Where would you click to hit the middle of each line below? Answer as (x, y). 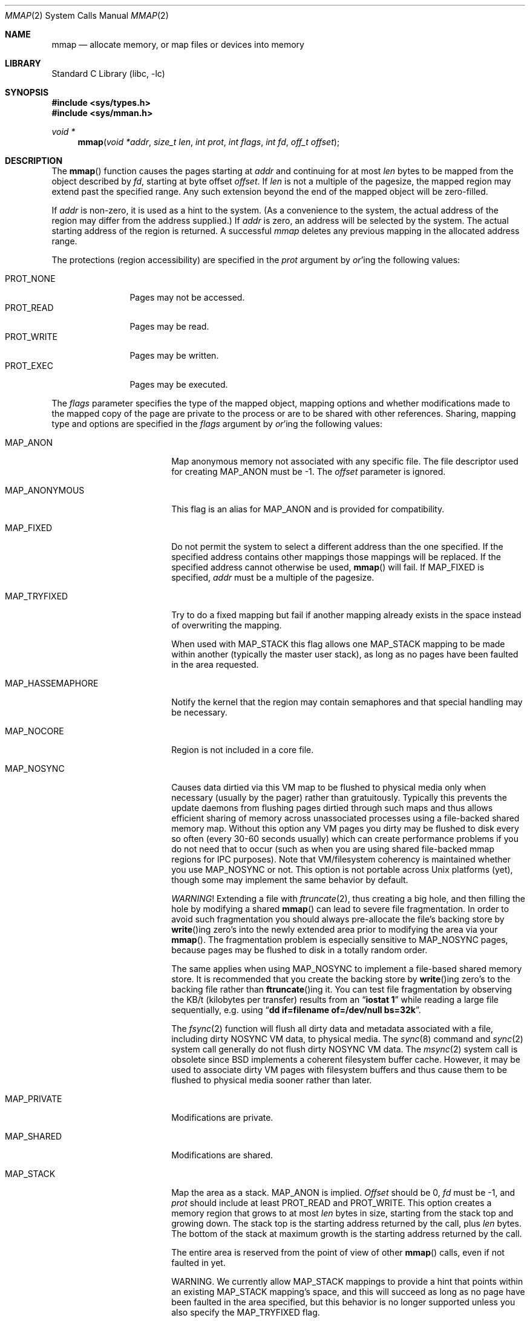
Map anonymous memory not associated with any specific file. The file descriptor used (345, 461)
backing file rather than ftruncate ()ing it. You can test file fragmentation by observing (342, 989)
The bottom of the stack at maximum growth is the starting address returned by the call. (347, 1234)
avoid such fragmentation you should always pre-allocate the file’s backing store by (338, 919)
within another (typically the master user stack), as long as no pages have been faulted (345, 654)
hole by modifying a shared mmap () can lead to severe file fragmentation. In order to (340, 909)
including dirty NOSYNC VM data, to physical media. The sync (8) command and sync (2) (347, 1039)
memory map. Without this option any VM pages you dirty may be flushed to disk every (345, 828)
